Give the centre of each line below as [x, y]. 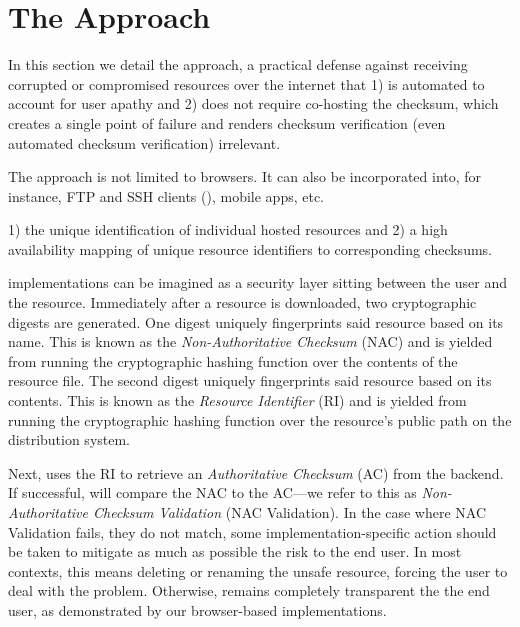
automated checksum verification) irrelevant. [144, 142]
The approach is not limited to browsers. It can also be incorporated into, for [245, 176]
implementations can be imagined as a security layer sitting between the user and [258, 282]
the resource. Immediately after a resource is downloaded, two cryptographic [242, 302]
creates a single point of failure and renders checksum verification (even [227, 122]
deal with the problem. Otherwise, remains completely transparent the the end [249, 590]
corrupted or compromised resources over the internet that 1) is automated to [246, 83]
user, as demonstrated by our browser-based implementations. [197, 609]
